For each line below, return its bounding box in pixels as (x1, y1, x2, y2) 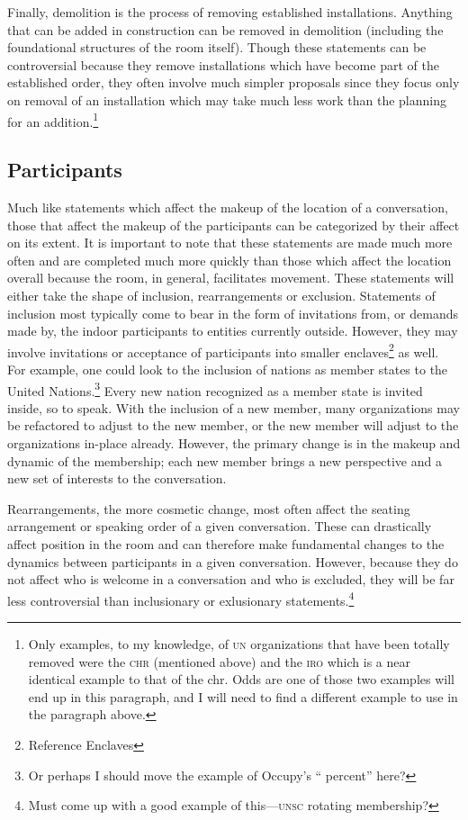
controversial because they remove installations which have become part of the (7, 55, 439, 74)
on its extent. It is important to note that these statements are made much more (7, 233, 453, 252)
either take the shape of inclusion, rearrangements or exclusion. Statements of (7, 285, 436, 304)
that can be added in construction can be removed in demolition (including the (7, 20, 444, 39)
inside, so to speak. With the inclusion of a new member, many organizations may (7, 398, 460, 417)
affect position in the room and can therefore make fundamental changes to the (7, 535, 445, 554)
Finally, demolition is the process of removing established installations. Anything (7, 3, 453, 21)
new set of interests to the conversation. (7, 469, 227, 488)
